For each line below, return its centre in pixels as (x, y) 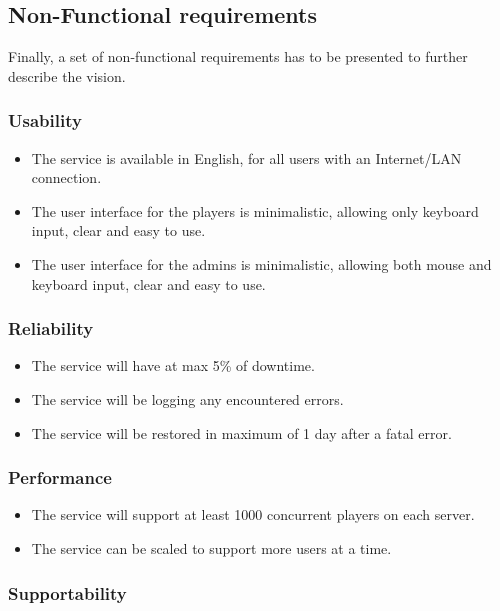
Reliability (51, 328)
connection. (66, 177)
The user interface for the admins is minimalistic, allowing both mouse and (261, 263)
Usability (45, 120)
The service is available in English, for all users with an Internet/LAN (246, 157)
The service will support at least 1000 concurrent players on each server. (253, 514)
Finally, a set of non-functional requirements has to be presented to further (238, 56)
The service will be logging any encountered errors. (187, 398)
